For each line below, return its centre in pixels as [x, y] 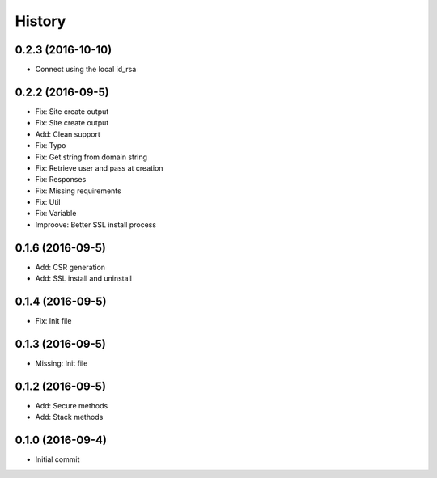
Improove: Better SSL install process [96, 224]
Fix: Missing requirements [78, 191]
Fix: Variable [56, 214]
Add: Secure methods [72, 405]
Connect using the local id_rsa [86, 70]
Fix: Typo [51, 146]
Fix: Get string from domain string [91, 157]
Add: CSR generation [70, 267]
